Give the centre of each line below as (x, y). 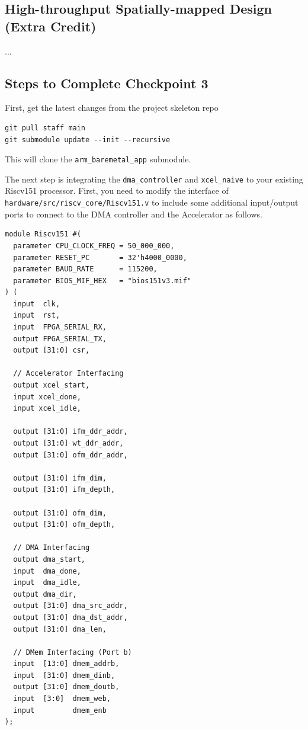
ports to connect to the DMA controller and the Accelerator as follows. (134, 214)
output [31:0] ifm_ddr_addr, (70, 432)
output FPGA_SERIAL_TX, (60, 339)
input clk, (37, 304)
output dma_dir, (45, 594)
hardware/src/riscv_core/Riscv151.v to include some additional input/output (152, 202)
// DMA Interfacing (52, 548)
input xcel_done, (47, 397)
